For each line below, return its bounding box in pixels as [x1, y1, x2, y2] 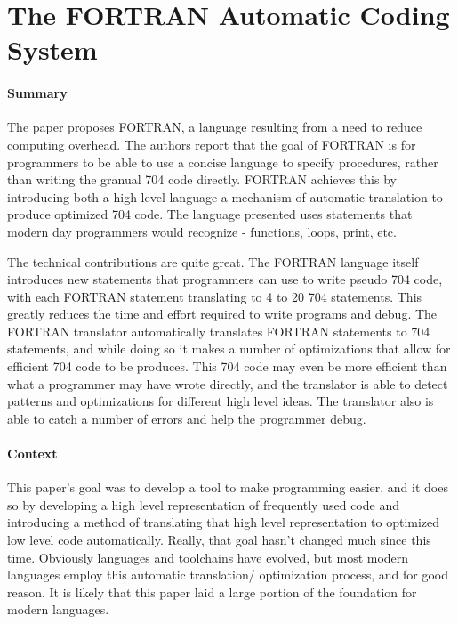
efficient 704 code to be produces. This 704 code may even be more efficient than [7, 357, 447, 376]
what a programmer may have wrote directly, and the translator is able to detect [7, 374, 448, 393]
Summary [7, 84, 68, 102]
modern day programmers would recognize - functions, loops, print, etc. [7, 222, 397, 240]
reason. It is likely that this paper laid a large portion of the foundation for [7, 582, 417, 601]
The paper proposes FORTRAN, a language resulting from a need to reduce [7, 118, 422, 136]
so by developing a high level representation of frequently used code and [7, 495, 399, 514]
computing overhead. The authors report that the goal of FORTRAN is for [7, 134, 416, 153]
